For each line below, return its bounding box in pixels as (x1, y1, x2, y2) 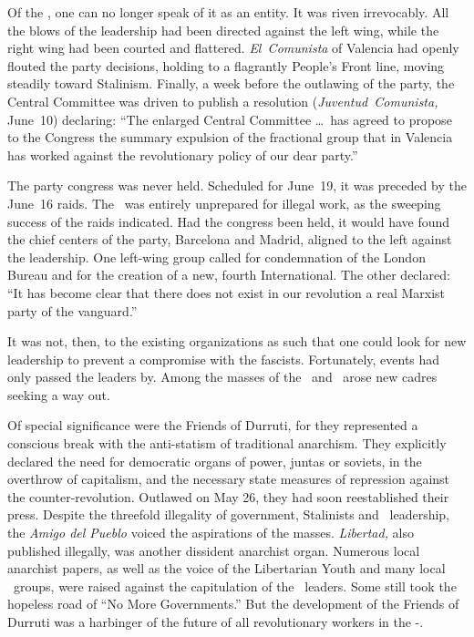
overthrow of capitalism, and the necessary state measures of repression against (7, 469, 450, 488)
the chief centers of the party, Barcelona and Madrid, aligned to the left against (7, 230, 452, 249)
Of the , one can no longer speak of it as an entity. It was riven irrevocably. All (7, 3, 449, 21)
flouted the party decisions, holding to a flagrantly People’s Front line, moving (7, 56, 445, 75)
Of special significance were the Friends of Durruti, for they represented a (7, 416, 418, 435)
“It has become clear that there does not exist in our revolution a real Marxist (7, 283, 446, 302)
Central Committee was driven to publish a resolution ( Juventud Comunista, (7, 91, 438, 110)
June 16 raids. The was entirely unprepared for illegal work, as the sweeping (7, 193, 441, 212)
